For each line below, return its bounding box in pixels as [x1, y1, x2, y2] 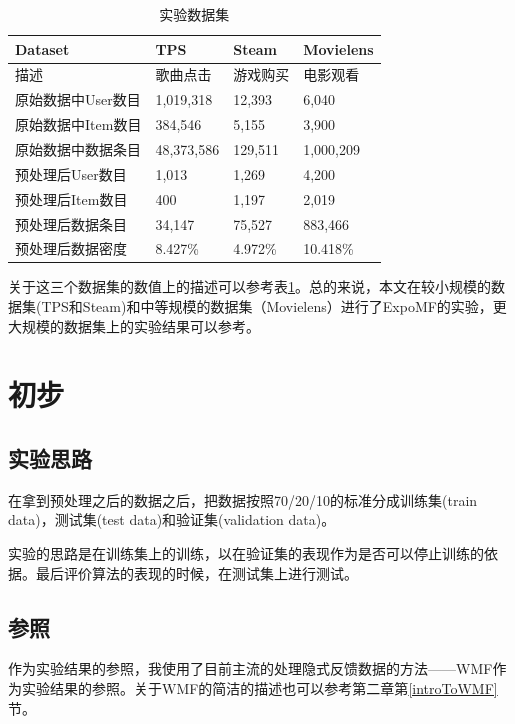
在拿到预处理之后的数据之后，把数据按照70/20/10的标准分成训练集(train [8, 489, 478, 510]
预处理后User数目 [15, 163, 127, 184]
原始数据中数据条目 [15, 138, 141, 159]
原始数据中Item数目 [15, 114, 142, 135]
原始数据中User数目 [15, 89, 141, 110]
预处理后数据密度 [15, 238, 127, 259]
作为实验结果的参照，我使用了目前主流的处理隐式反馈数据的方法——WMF [8, 658, 493, 679]
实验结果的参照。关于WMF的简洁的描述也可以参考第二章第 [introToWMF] [21, 677, 498, 698]
